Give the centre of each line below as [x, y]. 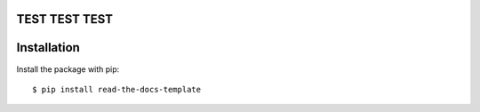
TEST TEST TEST [65, 19]
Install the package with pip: [68, 69]
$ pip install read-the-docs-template [117, 89]
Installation [48, 48]
